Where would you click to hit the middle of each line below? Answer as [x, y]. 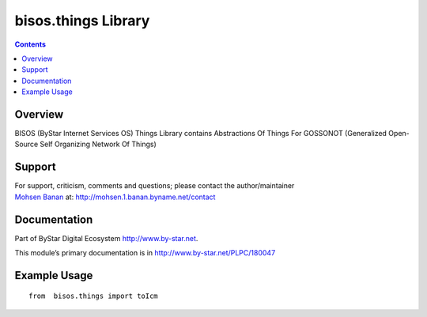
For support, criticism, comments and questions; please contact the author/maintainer [155, 186]
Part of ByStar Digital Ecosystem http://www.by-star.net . [106, 238]
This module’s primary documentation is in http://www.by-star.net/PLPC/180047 [145, 253]
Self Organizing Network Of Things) [98, 144]
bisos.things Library [82, 21]
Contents [30, 44]
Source [26, 144]
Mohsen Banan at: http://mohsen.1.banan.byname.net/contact [115, 197]
